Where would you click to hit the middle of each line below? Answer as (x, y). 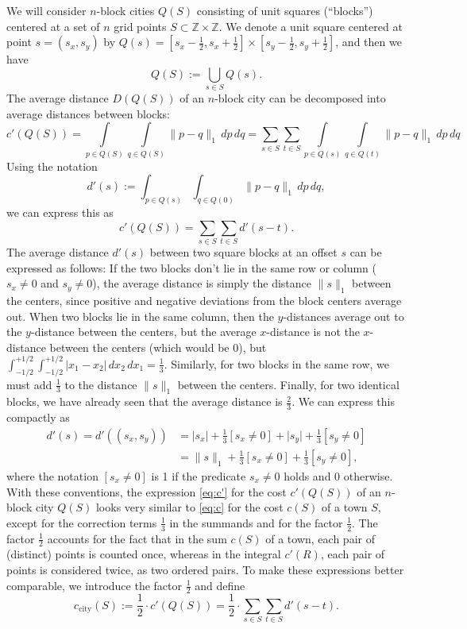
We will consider (46, 10)
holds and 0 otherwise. (338, 475)
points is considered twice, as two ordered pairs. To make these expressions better (205, 569)
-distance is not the (313, 332)
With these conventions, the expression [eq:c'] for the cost (147, 491)
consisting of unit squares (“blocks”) (285, 10)
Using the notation (52, 166)
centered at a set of (53, 26)
